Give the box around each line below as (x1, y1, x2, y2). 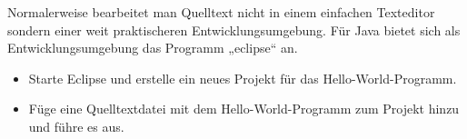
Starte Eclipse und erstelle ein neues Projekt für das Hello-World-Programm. (28, 68, 457, 87)
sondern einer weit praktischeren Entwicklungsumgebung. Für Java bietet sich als (7, 20, 461, 39)
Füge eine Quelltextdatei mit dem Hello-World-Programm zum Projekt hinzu (28, 99, 460, 118)
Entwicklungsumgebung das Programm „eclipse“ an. (7, 38, 298, 57)
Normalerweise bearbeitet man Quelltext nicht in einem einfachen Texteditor (7, 3, 435, 21)
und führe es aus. (28, 116, 124, 135)
